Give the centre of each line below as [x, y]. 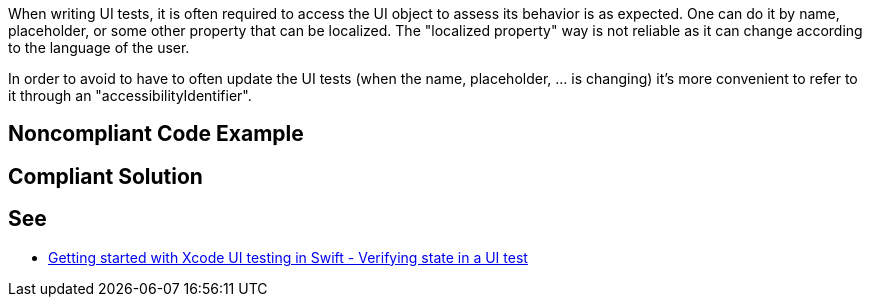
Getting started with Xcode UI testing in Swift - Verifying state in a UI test [288, 257]
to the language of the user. [99, 47]
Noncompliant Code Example [156, 134]
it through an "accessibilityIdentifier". [130, 95]
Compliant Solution [105, 176]
